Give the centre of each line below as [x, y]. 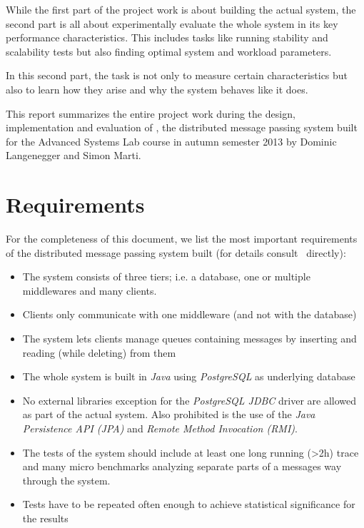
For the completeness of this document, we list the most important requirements [182, 239]
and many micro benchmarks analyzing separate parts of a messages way [182, 466]
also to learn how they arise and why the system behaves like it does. [157, 89]
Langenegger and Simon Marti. [74, 155]
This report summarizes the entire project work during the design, [151, 113]
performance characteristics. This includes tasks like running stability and [167, 37]
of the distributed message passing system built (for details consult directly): [176, 252]
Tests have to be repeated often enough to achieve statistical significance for [189, 504]
